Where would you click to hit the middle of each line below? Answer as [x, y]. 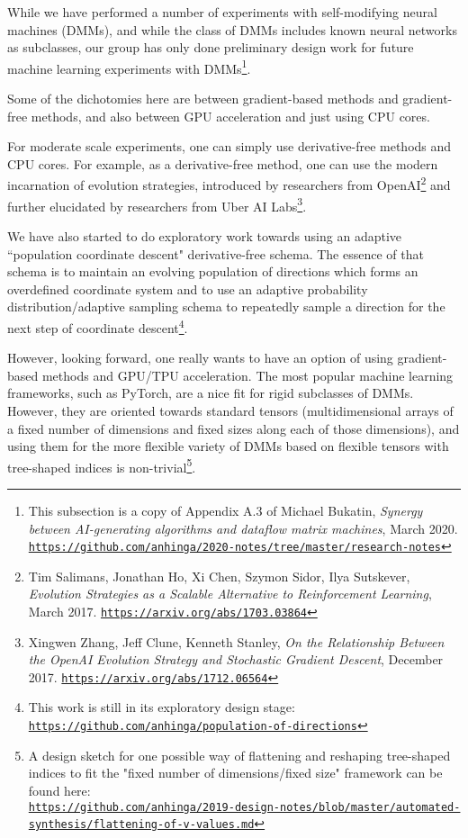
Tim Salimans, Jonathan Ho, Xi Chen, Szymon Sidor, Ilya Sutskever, [219, 576]
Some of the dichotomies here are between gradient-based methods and [203, 99]
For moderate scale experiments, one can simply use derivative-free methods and [229, 146]
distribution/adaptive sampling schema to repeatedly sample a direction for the [226, 306]
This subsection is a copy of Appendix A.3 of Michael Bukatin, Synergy [225, 510]
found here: [59, 790]
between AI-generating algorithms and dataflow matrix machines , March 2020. [243, 528]
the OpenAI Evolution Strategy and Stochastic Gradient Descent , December [236, 659]
